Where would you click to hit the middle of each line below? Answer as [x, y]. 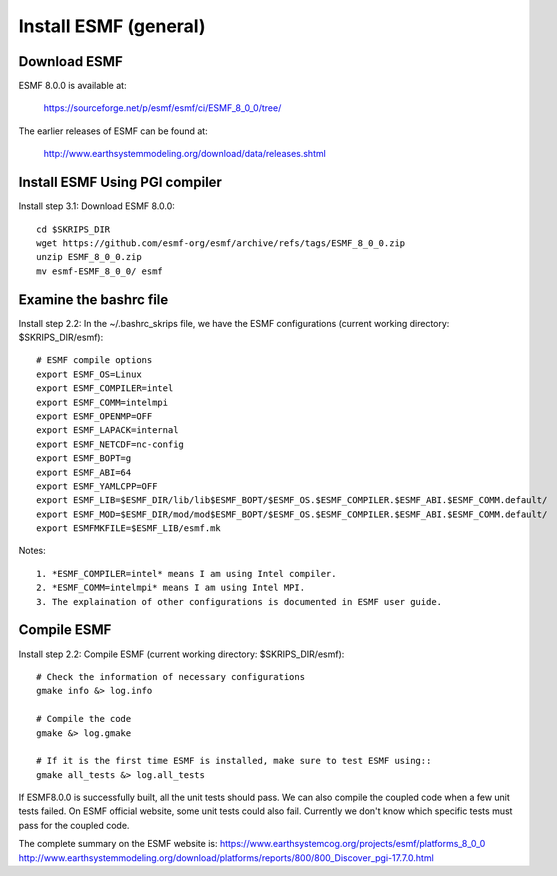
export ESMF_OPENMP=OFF [94, 416]
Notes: [32, 551]
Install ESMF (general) [112, 26]
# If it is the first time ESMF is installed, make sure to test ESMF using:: [234, 761]
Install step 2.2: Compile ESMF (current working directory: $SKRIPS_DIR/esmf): [181, 654]
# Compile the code [84, 719]
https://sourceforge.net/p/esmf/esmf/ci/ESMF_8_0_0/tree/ [162, 108]
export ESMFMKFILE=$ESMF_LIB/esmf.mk [129, 528]
